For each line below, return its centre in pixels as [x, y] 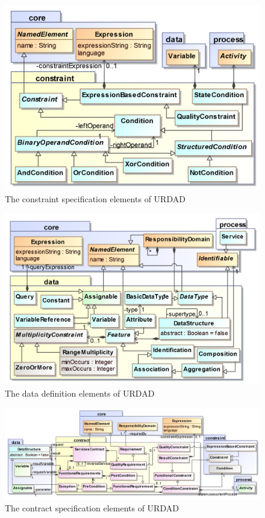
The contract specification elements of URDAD [92, 508]
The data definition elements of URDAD [80, 393]
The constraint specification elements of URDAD [95, 198]
